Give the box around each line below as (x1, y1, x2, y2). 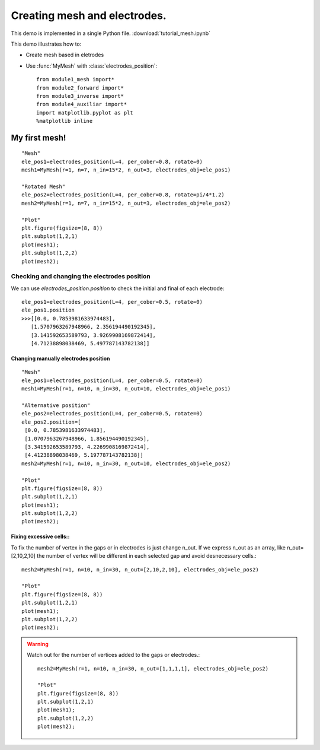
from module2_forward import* (36, 84, 124, 91)
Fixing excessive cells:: (11, 533, 70, 540)
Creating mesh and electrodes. (11, 9, 167, 22)
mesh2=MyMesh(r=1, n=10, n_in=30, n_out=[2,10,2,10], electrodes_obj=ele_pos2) (21, 566, 259, 573)
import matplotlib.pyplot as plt (36, 109, 133, 116)
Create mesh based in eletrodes (25, 51, 104, 59)
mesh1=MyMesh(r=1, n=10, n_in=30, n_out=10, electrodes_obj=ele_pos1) (21, 386, 231, 392)
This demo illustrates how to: (11, 40, 82, 47)
